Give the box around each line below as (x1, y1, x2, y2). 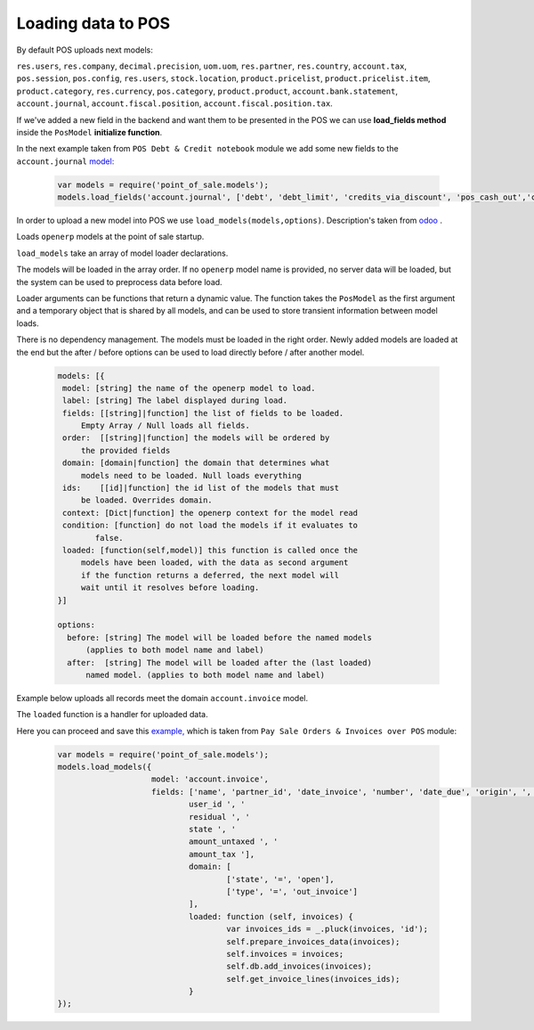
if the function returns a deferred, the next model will (80, 570, 340, 580)
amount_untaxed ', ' (188, 837, 279, 846)
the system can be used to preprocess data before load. (16, 276, 222, 287)
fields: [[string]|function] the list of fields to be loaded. (62, 408, 344, 418)
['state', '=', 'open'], (226, 874, 335, 884)
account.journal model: (16, 156, 115, 167)
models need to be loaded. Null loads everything (80, 470, 302, 480)
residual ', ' (188, 812, 251, 822)
